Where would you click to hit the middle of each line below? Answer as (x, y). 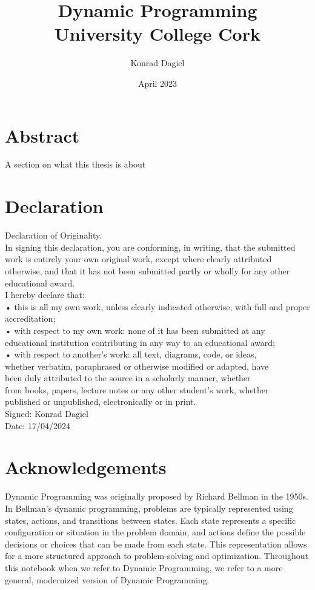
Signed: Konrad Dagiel (47, 414)
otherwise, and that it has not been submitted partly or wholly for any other (148, 270)
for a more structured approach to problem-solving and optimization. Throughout (157, 556)
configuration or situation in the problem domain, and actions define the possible (155, 532)
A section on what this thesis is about (75, 164)
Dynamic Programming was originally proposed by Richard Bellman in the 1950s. (157, 496)
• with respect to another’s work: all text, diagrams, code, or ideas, (131, 354)
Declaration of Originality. (54, 235)
